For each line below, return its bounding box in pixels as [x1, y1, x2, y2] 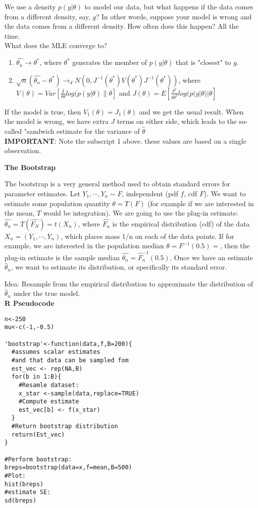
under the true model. [13, 288, 80, 298]
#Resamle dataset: [18, 381, 79, 389]
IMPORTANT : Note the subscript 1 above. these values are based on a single [4, 135, 247, 146]
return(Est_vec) [11, 431, 65, 438]
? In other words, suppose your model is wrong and [96, 11, 252, 21]
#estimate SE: [4, 489, 51, 496]
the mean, [4, 208, 35, 218]
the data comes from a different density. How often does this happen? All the [4, 21, 239, 31]
